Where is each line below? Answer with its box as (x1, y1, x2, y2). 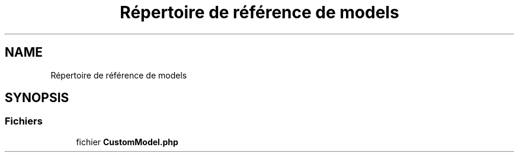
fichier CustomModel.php (76, 136, 178, 147)
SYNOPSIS (5, 90, 69, 106)
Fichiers (5, 115, 43, 127)
